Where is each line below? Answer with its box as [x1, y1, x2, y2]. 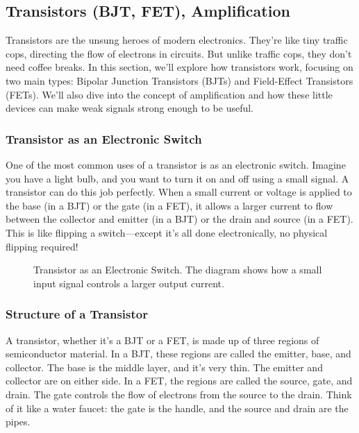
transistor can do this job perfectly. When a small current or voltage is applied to [6, 185, 352, 199]
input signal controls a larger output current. [33, 275, 224, 290]
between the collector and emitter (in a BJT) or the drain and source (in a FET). [6, 212, 353, 226]
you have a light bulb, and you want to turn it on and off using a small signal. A [6, 171, 349, 185]
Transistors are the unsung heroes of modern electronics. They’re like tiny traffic [6, 33, 348, 47]
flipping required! [6, 239, 78, 253]
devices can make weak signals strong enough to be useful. [6, 101, 253, 115]
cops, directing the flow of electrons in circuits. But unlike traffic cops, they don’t [6, 46, 352, 60]
